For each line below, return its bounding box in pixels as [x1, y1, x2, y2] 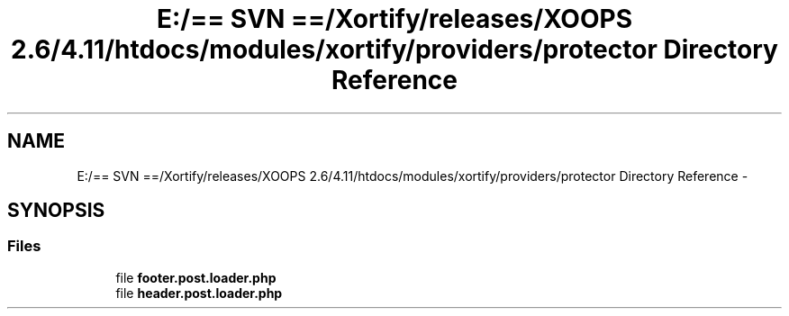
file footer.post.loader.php [115, 269, 277, 285]
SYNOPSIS [7, 199, 105, 222]
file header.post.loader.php [115, 284, 283, 301]
